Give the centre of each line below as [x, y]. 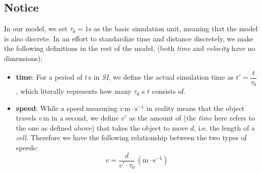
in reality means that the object [195, 108]
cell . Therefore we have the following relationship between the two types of [131, 137]
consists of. [169, 91]
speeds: [27, 148]
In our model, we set [36, 28]
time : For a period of [49, 77]
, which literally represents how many [74, 91]
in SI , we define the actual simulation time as [163, 77]
